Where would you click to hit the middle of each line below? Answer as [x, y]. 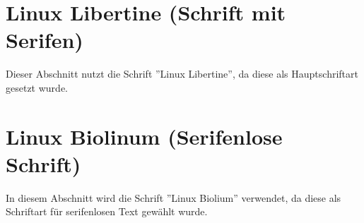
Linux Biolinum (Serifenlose [144, 136]
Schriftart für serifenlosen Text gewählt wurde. [107, 211]
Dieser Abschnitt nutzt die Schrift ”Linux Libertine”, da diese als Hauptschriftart [182, 74]
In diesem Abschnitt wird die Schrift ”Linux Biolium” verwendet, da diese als [174, 197]
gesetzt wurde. [37, 87]
